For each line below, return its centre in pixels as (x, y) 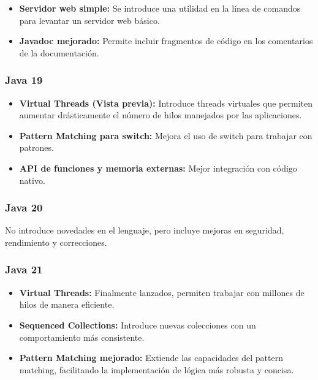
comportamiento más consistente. (82, 337)
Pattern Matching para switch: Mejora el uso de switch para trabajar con (166, 135)
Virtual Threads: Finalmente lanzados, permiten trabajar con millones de (162, 292)
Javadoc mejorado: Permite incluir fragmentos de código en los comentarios (166, 41)
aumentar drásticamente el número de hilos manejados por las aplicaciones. (161, 115)
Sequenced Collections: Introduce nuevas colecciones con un (138, 325)
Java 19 (24, 80)
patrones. (36, 147)
